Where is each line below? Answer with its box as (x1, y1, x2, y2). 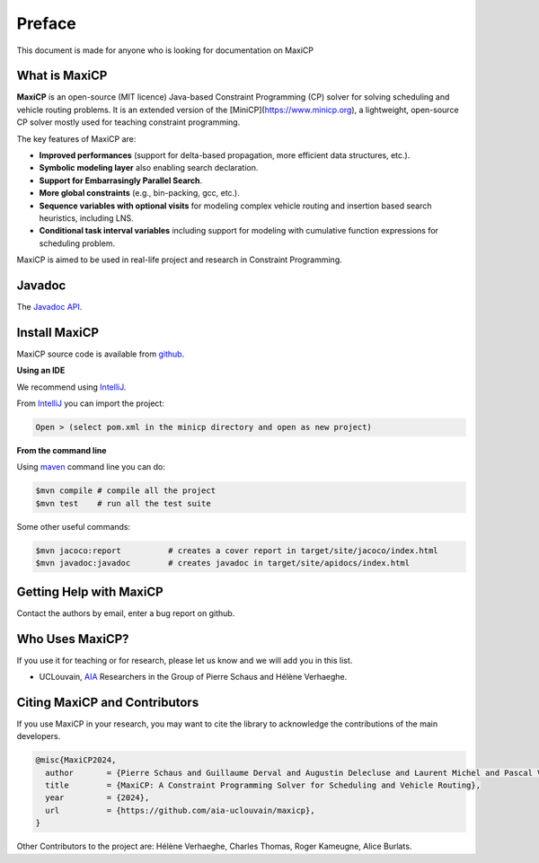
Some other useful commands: (16, 521, 131, 532)
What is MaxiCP (16, 68, 108, 84)
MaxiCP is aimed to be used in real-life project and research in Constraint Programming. (16, 254, 343, 265)
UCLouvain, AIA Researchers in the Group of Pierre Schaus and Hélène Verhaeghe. (39, 672, 348, 682)
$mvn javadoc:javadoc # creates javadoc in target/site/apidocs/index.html (35, 558, 411, 568)
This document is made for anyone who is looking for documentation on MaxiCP (16, 45, 314, 56)
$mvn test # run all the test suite (35, 498, 211, 508)
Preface (16, 13, 76, 33)
